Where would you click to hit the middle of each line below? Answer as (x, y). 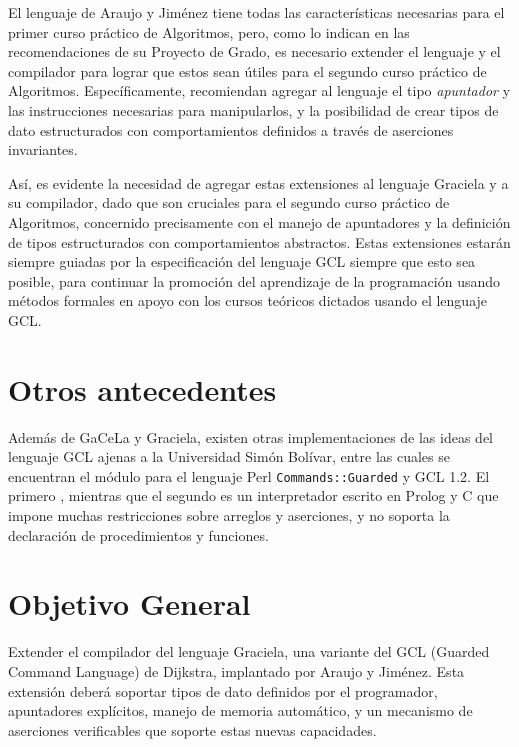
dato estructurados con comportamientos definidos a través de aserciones (231, 129)
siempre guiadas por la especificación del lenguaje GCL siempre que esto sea (242, 261)
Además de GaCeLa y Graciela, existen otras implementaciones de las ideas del (251, 436)
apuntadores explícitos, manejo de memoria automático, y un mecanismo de (240, 710)
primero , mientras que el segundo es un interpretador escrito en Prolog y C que (253, 495)
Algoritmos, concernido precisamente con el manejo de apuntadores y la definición (259, 221)
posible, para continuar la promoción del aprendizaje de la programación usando (254, 280)
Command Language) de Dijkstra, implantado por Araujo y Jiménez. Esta (236, 670)
